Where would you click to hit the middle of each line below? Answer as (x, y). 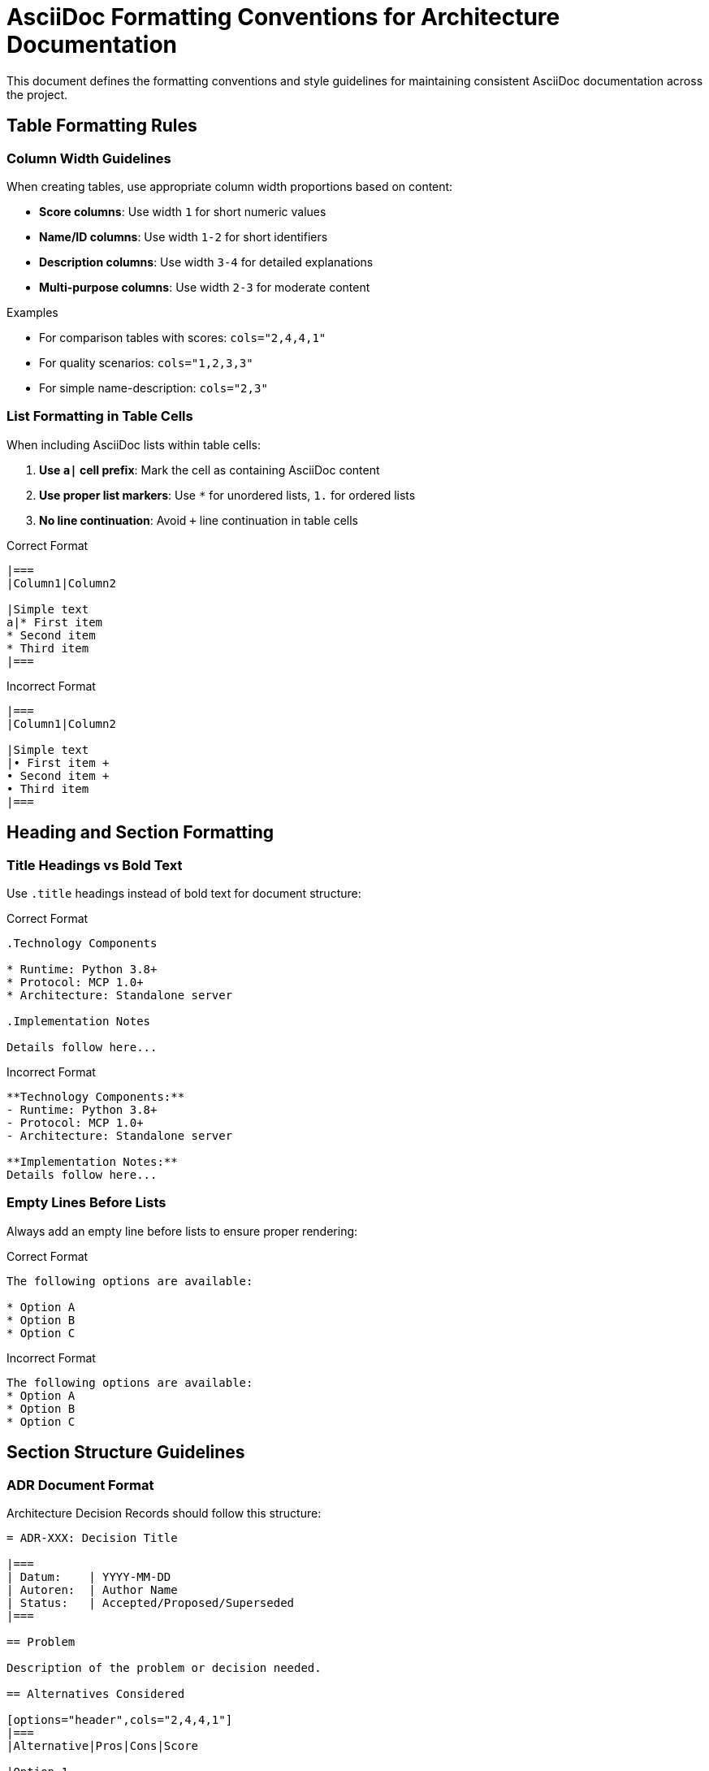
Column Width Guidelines (89, 158)
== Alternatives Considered (96, 1693)
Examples (32, 312)
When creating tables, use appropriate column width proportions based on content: (230, 186)
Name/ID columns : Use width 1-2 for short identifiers (184, 236)
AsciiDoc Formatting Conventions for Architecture (283, 17)
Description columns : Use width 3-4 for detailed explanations (206, 262)
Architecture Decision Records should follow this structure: (164, 1513)
